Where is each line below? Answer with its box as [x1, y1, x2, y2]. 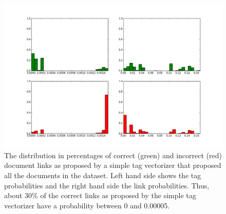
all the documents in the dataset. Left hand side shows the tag [4, 169, 201, 180]
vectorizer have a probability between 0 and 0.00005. [4, 200, 170, 210]
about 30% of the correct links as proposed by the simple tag [4, 190, 196, 201]
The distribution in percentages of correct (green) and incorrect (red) [4, 149, 222, 160]
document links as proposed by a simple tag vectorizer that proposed [4, 160, 221, 170]
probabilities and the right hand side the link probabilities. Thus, [4, 180, 210, 190]
